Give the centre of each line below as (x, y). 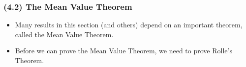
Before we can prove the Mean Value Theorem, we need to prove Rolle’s (123, 51)
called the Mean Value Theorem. (64, 34)
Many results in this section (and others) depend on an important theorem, (129, 25)
